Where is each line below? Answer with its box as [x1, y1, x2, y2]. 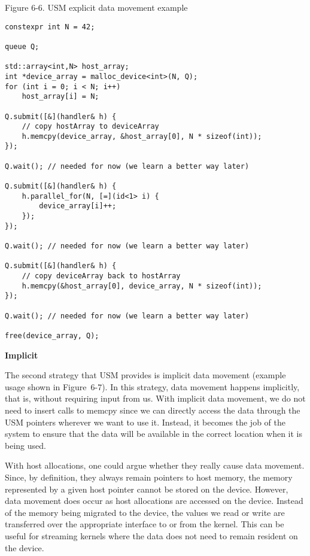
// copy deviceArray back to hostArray [22, 272, 181, 280]
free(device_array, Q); [5, 331, 99, 340]
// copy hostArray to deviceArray [22, 122, 159, 131]
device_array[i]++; [39, 202, 117, 211]
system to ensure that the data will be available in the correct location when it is [5, 427, 302, 440]
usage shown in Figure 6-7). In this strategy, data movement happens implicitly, [5, 380, 300, 393]
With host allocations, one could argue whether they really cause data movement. [5, 459, 305, 472]
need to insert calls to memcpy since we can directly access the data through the [5, 403, 300, 416]
